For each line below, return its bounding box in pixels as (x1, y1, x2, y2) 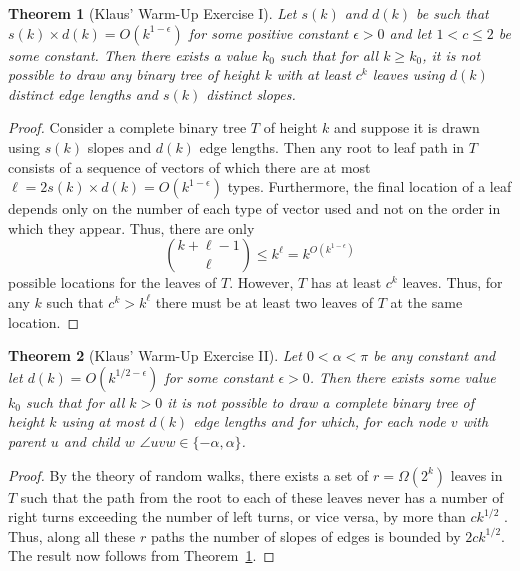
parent (8, 430, 46, 451)
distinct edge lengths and (8, 83, 158, 104)
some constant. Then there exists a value (8, 44, 257, 65)
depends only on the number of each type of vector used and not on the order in (8, 198, 501, 219)
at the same (390, 291, 463, 312)
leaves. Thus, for (402, 272, 503, 293)
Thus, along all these (8, 525, 136, 546)
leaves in (450, 464, 503, 485)
